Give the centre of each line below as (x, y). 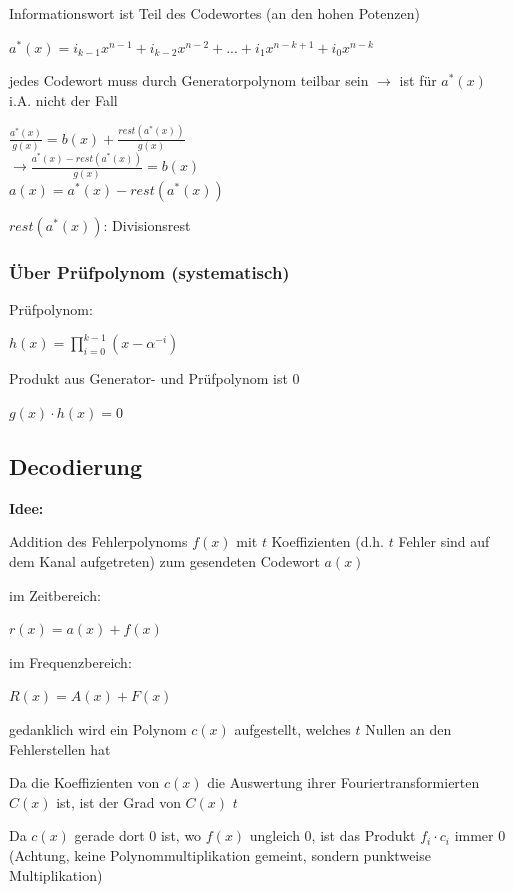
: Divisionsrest (147, 224)
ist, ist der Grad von (118, 801)
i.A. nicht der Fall (63, 99)
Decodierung (76, 466)
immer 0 (480, 835)
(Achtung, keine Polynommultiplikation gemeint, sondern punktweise (220, 854)
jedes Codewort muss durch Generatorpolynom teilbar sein (189, 80)
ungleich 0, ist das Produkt (332, 835)
